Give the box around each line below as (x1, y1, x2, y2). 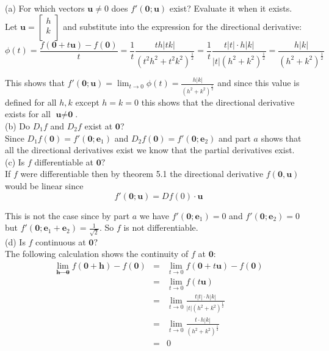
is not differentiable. (123, 221, 198, 234)
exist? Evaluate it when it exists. (169, 2, 292, 14)
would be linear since (5, 179, 84, 192)
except (75, 95, 99, 108)
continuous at (35, 235, 86, 248)
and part (218, 131, 251, 144)
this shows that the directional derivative (141, 95, 295, 108)
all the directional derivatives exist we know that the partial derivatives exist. (5, 143, 295, 156)
